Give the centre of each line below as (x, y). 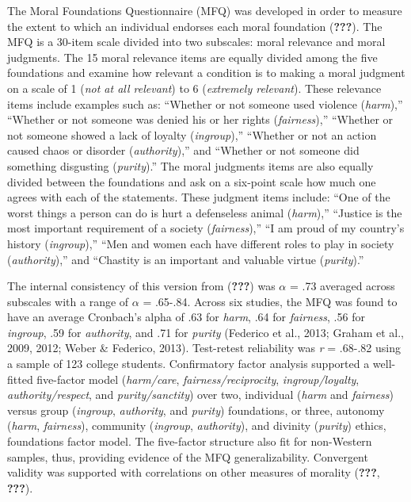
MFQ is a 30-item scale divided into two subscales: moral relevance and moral (196, 42)
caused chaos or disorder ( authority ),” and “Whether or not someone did (183, 150)
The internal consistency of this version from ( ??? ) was (141, 286)
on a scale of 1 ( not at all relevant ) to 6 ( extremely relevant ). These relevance (194, 88)
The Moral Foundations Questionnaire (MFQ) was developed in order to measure (205, 10)
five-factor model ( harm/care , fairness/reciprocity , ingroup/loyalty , (198, 379)
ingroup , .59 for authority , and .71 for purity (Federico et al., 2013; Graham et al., (205, 332)
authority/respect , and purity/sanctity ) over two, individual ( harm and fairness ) (201, 395)
